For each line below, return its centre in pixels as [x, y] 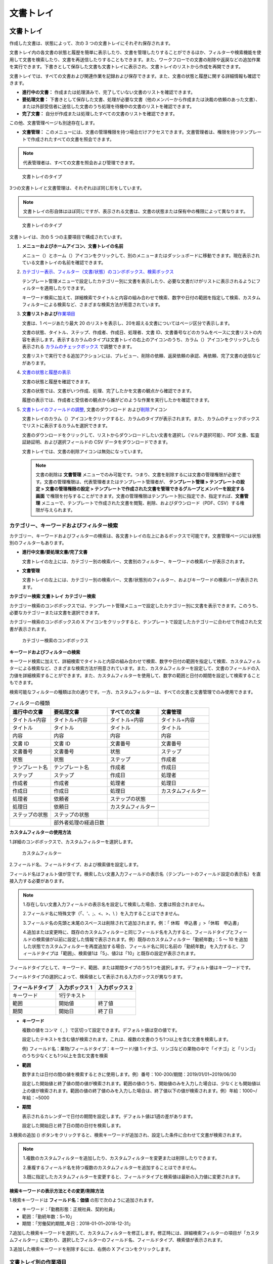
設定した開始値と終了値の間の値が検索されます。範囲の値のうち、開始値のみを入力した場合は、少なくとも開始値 [139, 1084]
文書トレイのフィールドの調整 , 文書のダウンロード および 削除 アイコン [95, 409]
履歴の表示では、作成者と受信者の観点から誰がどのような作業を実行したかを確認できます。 [117, 400]
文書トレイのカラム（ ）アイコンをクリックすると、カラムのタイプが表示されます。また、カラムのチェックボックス [141, 419]
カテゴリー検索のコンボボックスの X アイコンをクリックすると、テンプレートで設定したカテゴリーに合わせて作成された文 [136, 622]
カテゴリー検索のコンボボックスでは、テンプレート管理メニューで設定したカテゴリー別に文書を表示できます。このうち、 [135, 605]
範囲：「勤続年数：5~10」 [48, 1216]
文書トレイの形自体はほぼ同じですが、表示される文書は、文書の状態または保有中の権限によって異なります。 [135, 211]
